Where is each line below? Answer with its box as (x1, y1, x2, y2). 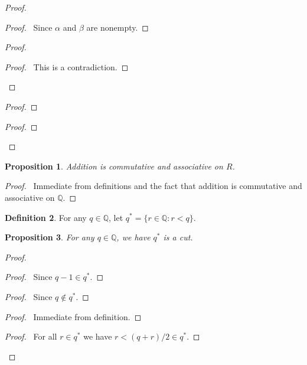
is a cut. (163, 231, 193, 243)
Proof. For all (5, 330, 57, 343)
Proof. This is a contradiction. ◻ (5, 60, 129, 73)
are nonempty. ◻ (86, 21, 149, 33)
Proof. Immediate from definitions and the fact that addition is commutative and (5, 180, 302, 192)
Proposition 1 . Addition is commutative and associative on (5, 159, 223, 172)
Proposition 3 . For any (5, 231, 94, 243)
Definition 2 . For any (5, 211, 87, 223)
